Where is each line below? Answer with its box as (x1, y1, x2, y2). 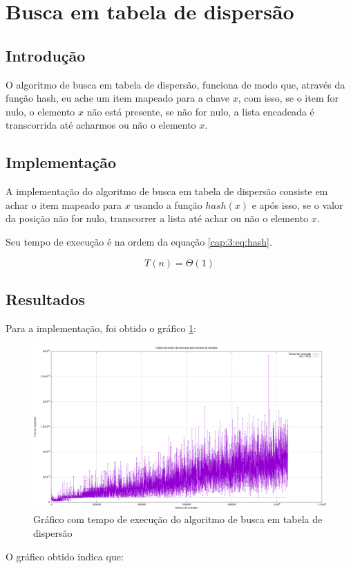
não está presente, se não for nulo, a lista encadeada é (86, 104, 314, 118)
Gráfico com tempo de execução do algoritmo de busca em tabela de (33, 512, 323, 526)
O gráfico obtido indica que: (6, 549, 124, 563)
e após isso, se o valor (252, 197, 343, 212)
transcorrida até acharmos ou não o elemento (6, 118, 196, 132)
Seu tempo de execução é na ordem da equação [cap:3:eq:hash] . (6, 234, 272, 248)
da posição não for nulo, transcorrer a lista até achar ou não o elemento (6, 211, 308, 226)
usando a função (133, 197, 202, 212)
